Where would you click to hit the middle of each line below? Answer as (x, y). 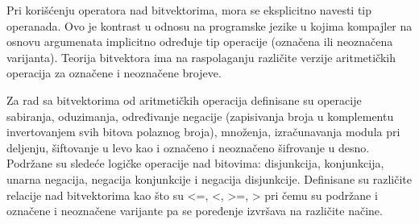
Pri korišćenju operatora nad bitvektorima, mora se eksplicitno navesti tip (189, 10)
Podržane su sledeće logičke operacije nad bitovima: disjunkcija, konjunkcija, (195, 163)
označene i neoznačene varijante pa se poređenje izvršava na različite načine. (195, 211)
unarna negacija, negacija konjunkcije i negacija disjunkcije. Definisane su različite (209, 178)
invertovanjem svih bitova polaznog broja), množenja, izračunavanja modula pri (203, 132)
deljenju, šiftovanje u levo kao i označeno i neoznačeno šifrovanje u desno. (188, 147)
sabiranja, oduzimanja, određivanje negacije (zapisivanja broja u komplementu (200, 116)
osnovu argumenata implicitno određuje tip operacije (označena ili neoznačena (200, 41)
